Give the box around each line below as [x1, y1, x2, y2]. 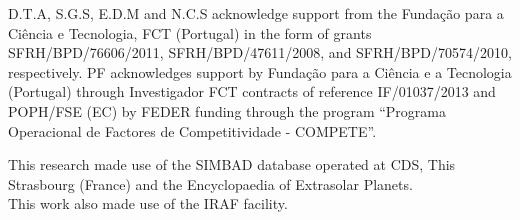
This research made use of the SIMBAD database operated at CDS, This [8, 154, 456, 175]
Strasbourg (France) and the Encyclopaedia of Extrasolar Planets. [8, 173, 413, 194]
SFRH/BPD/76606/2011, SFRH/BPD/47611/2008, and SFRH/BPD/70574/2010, [8, 42, 512, 63]
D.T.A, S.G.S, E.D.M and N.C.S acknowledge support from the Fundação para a [8, 3, 504, 23]
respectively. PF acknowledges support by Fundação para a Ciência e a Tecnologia [8, 61, 512, 82]
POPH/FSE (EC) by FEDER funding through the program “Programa [8, 100, 446, 121]
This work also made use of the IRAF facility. [8, 193, 288, 214]
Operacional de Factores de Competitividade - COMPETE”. [8, 120, 377, 141]
